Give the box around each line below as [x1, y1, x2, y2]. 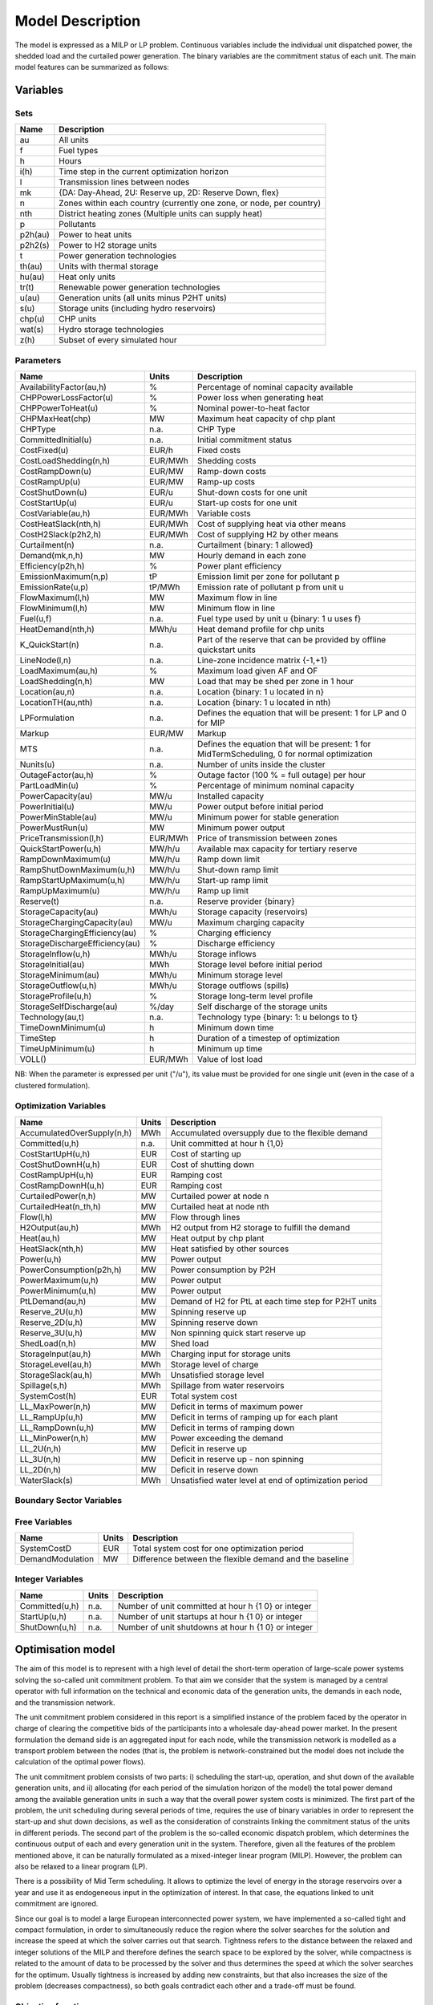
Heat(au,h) [19, 1232, 60, 1243]
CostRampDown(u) [19, 466, 92, 477]
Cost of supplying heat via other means [196, 518, 346, 529]
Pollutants [59, 219, 96, 230]
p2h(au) [19, 229, 50, 241]
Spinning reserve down [170, 1316, 258, 1327]
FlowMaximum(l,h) [19, 592, 90, 603]
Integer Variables [14, 1574, 84, 1585]
